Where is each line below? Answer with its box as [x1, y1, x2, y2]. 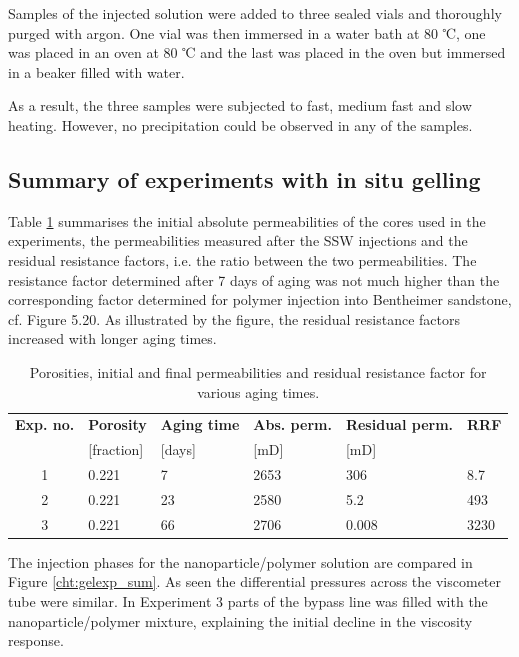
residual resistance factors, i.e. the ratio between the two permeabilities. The [8, 249, 477, 270]
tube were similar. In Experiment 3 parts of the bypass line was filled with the [8, 591, 488, 612]
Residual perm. [345, 414, 454, 435]
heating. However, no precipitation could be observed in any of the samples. [8, 114, 473, 135]
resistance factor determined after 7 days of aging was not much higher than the [8, 269, 500, 290]
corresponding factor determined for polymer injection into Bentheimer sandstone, [8, 289, 512, 310]
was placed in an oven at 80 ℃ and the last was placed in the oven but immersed [8, 42, 506, 63]
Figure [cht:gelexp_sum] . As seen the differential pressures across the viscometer [8, 571, 502, 592]
